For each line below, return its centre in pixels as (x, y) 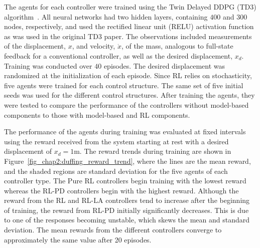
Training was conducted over (48, 65)
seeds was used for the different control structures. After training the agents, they (129, 95)
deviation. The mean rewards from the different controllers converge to (113, 230)
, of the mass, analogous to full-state (177, 46)
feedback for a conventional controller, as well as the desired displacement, (118, 55)
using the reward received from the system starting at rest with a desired (116, 141)
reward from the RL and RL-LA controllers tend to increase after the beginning (127, 200)
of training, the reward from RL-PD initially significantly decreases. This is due (126, 210)
